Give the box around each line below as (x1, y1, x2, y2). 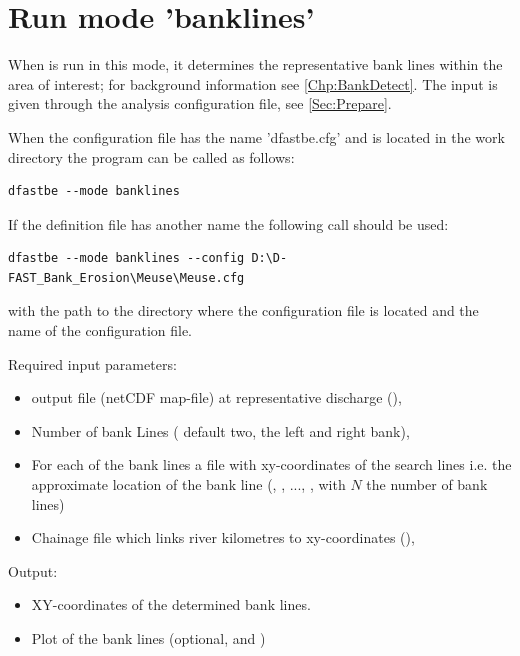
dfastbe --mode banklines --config (8, 251, 245, 266)
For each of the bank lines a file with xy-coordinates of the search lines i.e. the (31, 454, 512, 475)
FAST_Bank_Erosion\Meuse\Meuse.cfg (8, 270, 245, 285)
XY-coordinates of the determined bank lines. (31, 594, 311, 615)
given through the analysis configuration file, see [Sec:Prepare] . (8, 93, 392, 114)
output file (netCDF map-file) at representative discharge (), (31, 387, 402, 408)
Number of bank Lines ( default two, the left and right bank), (31, 420, 410, 441)
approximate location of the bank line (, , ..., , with (31, 474, 346, 495)
